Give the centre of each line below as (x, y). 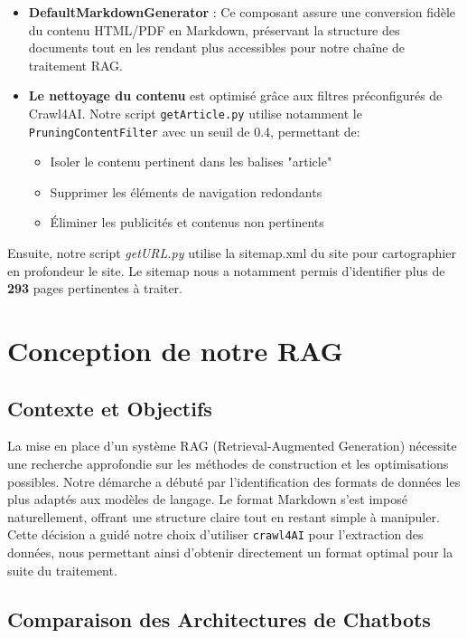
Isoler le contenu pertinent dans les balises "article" (191, 162)
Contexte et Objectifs (110, 408)
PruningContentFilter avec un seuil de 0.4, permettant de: (194, 131)
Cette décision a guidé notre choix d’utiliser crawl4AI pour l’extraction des (215, 534)
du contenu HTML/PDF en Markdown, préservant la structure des (214, 29)
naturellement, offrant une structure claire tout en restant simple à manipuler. (224, 516)
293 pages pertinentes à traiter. (95, 288)
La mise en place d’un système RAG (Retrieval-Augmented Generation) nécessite (232, 446)
